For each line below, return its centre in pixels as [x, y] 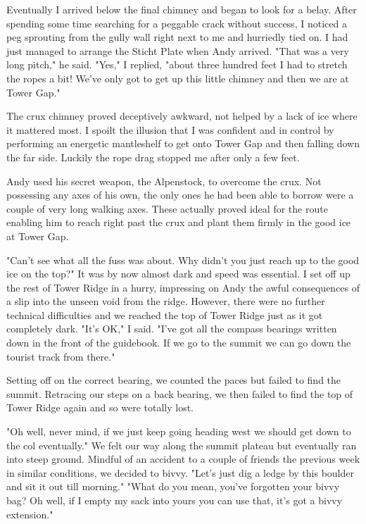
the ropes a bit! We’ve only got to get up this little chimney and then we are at [178, 78]
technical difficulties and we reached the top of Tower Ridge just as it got [165, 314]
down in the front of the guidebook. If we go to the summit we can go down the [179, 343]
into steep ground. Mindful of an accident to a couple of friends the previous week [183, 459]
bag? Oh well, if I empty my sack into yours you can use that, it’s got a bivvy [175, 500]
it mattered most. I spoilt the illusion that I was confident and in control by [170, 129]
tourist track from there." [61, 356]
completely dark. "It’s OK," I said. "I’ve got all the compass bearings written [172, 329]
